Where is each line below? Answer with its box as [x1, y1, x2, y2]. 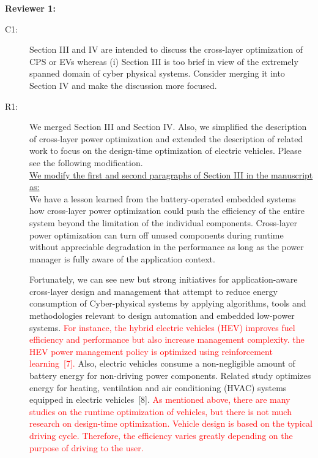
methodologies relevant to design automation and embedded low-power [29, 309, 295, 322]
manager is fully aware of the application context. [29, 252, 215, 265]
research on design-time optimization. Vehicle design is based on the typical [29, 417, 312, 430]
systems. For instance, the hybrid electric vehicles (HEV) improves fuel [29, 321, 295, 334]
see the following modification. [29, 156, 143, 169]
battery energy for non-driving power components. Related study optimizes [29, 369, 311, 382]
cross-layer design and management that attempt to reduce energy [29, 284, 278, 297]
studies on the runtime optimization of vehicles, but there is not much [29, 405, 292, 418]
